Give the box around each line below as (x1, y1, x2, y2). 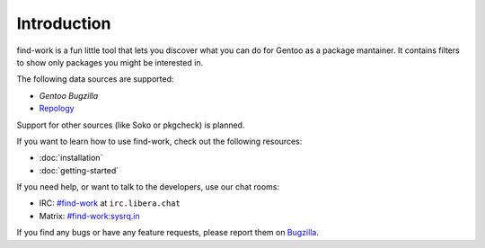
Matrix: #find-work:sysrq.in (39, 210, 140, 221)
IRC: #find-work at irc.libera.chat (39, 198, 181, 208)
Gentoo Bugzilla (39, 90, 99, 101)
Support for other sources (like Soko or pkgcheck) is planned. (16, 120, 245, 130)
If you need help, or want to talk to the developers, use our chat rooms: (16, 182, 280, 192)
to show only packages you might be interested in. (16, 57, 204, 67)
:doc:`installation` (39, 153, 103, 164)
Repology (39, 103, 75, 114)
